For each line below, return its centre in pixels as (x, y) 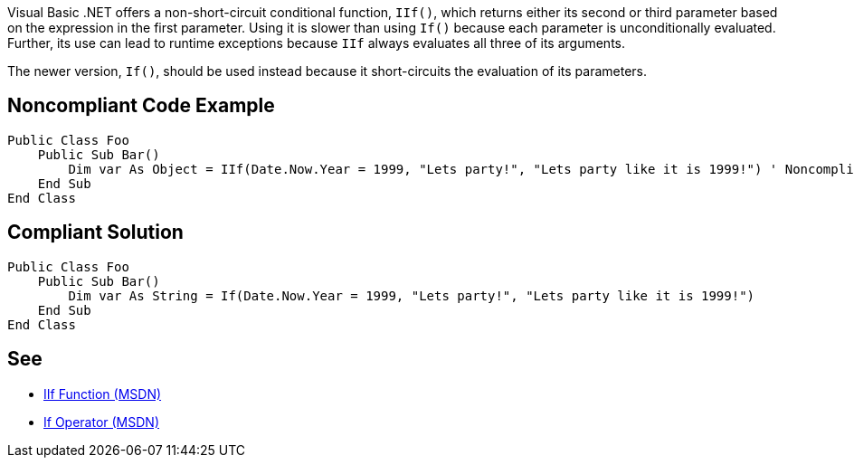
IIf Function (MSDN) (103, 394)
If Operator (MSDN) (101, 422)
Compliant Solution (95, 232)
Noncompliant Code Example (141, 106)
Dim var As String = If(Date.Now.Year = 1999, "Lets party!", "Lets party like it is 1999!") (412, 295)
